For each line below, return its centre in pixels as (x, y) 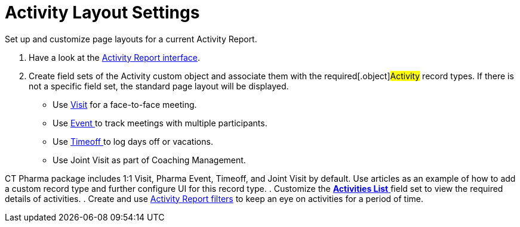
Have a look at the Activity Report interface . (114, 57)
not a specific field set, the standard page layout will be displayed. (159, 86)
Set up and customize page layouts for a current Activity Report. (131, 39)
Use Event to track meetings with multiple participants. (160, 123)
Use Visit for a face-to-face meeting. (125, 104)
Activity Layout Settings (102, 13)
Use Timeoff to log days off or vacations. (133, 141)
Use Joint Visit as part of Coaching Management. (149, 160)
